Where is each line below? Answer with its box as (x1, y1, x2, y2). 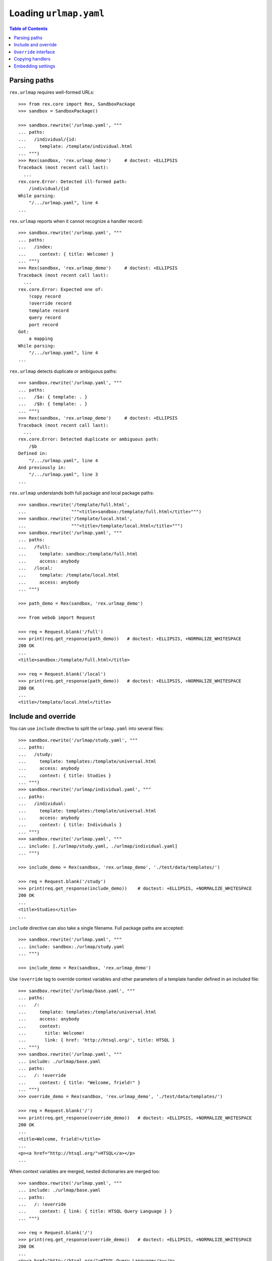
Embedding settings (14, 63, 55, 69)
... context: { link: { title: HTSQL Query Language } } (18, 1209, 172, 1214)
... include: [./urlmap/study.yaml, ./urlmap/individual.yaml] (18, 843, 178, 849)
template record (28, 308, 69, 313)
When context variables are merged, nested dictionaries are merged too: (9, 1168, 161, 1175)
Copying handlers (14, 56, 51, 62)
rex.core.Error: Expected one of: (18, 286, 103, 292)
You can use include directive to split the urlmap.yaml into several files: (9, 725, 164, 731)
